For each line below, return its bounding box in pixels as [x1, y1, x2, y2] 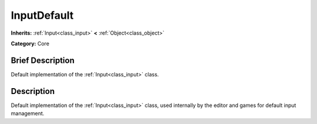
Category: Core [11, 40, 50, 47]
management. [11, 110, 45, 117]
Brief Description [11, 55, 75, 65]
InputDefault [11, 9, 74, 22]
